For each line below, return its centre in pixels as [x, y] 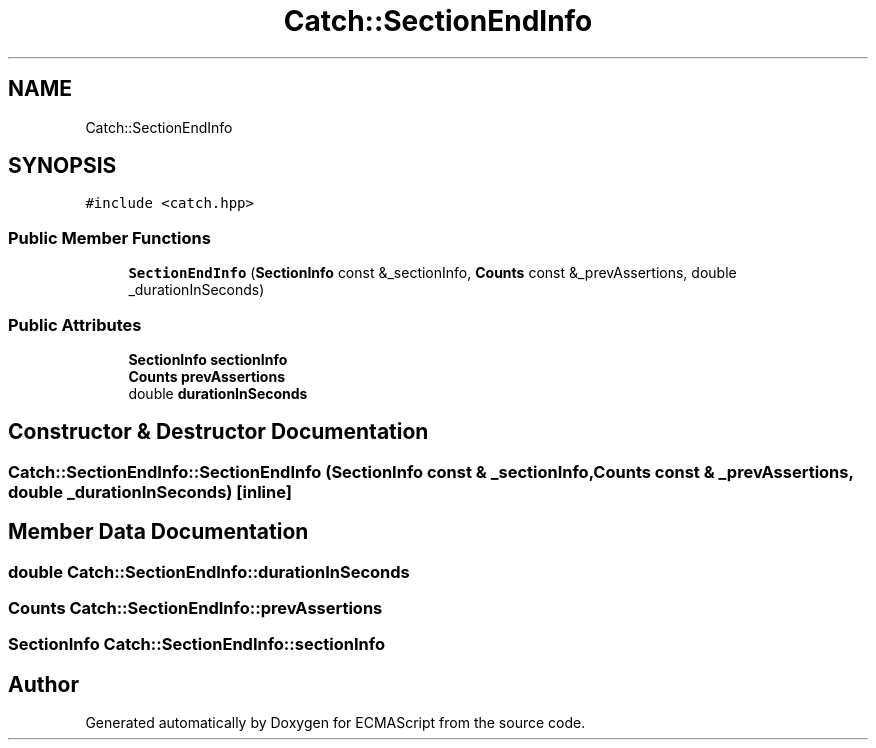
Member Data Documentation [158, 532]
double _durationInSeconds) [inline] [150, 491]
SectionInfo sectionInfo [208, 359]
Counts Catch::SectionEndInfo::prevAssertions [195, 608]
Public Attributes [75, 324]
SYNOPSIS [62, 166]
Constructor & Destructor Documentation [218, 432]
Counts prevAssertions [207, 376]
